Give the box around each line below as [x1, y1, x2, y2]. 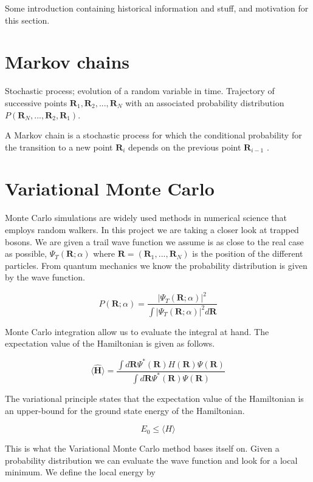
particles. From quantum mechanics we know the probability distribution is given [5, 259, 308, 271]
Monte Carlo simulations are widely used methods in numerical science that [5, 211, 287, 224]
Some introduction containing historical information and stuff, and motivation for [5, 2, 309, 14]
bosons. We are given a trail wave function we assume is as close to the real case [5, 235, 304, 248]
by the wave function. [5, 271, 85, 283]
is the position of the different [192, 247, 303, 260]
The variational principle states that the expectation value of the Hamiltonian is [5, 392, 304, 404]
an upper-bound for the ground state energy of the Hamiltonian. [5, 404, 245, 416]
